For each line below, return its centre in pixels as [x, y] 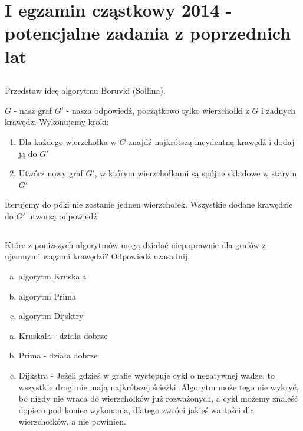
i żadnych [279, 110]
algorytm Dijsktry [51, 316]
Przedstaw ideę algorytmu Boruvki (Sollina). [85, 91]
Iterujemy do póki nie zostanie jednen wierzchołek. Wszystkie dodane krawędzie [149, 204]
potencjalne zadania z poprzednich [148, 33]
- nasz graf [33, 110]
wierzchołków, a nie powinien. [72, 421]
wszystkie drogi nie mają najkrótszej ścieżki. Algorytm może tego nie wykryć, [159, 386]
